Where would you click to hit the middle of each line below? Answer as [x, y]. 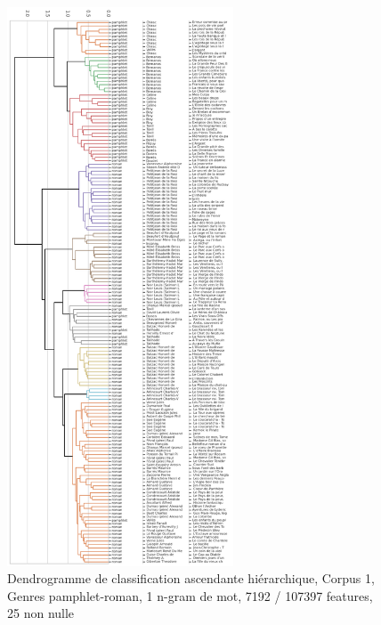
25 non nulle [41, 613]
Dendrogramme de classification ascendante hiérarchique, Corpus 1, [191, 578]
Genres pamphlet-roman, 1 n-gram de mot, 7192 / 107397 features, [190, 595]
